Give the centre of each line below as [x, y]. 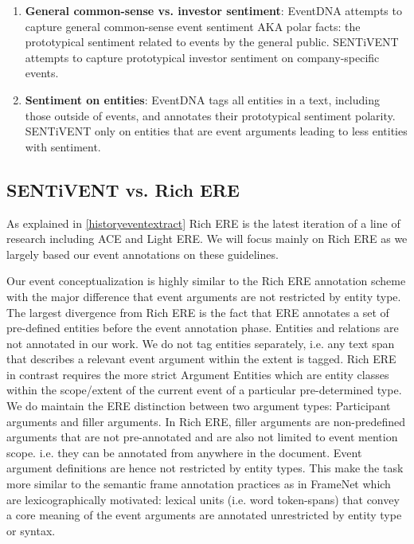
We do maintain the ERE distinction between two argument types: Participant [199, 406]
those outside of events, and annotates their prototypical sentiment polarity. [210, 115]
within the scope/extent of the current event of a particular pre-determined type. [204, 390]
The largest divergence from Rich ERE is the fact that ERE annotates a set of [198, 312]
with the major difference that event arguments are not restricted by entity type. [204, 296]
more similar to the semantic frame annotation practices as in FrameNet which [199, 484]
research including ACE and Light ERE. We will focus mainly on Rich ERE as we [207, 239]
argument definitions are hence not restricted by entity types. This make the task [205, 468]
